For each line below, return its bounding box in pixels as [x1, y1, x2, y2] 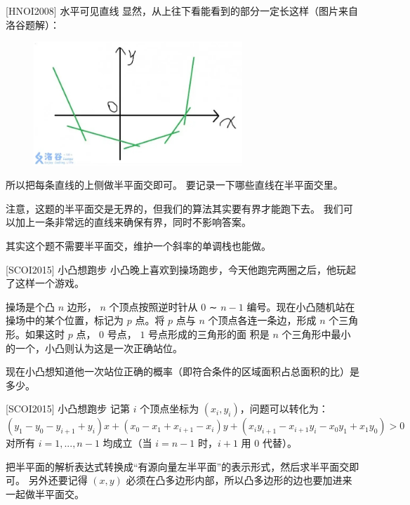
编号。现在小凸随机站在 [246, 299, 355, 314]
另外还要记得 [28, 473, 88, 487]
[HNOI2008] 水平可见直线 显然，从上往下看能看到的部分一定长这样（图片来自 [6, 4, 359, 18]
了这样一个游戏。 [6, 276, 84, 290]
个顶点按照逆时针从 [109, 299, 198, 314]
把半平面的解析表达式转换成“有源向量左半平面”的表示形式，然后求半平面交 [6, 459, 350, 473]
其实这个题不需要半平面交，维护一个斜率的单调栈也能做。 [6, 238, 271, 252]
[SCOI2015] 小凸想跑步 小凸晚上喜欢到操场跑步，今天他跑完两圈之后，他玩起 [6, 262, 356, 276]
